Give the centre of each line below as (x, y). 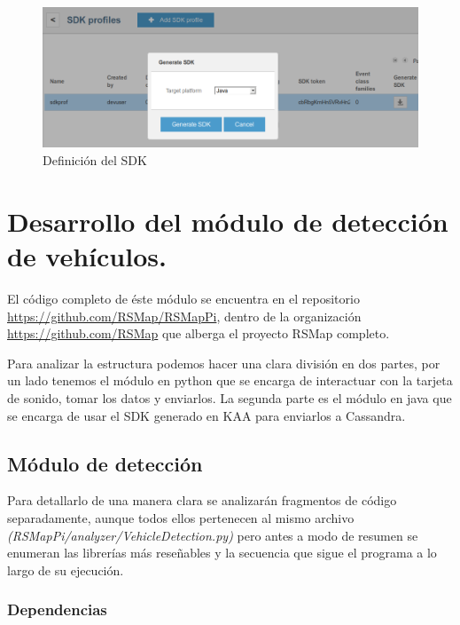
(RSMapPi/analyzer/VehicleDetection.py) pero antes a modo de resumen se (213, 535)
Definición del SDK (95, 160)
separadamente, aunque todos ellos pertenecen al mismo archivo (181, 517)
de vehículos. (87, 256)
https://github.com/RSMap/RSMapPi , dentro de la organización (184, 316)
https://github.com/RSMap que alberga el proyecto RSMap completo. (199, 333)
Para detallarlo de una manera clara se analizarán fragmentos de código (202, 500)
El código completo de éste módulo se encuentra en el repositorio (183, 298)
